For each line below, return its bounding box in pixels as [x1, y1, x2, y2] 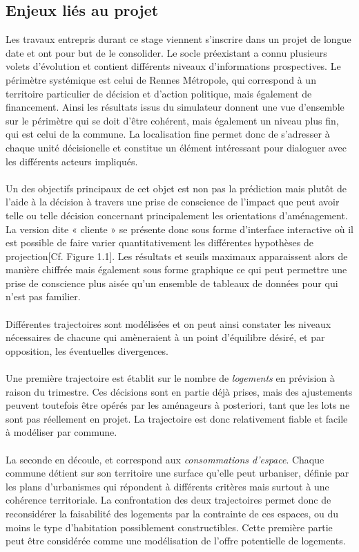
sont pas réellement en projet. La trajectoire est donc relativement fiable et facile [6, 411, 348, 425]
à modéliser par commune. [6, 425, 117, 439]
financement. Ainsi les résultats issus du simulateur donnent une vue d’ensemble [6, 100, 345, 114]
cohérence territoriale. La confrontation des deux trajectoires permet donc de [6, 493, 331, 507]
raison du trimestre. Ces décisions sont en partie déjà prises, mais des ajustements [6, 384, 353, 398]
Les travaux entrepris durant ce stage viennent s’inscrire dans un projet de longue [6, 32, 351, 46]
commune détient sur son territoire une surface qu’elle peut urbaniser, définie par [6, 466, 349, 480]
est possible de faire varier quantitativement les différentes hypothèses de [6, 235, 313, 250]
